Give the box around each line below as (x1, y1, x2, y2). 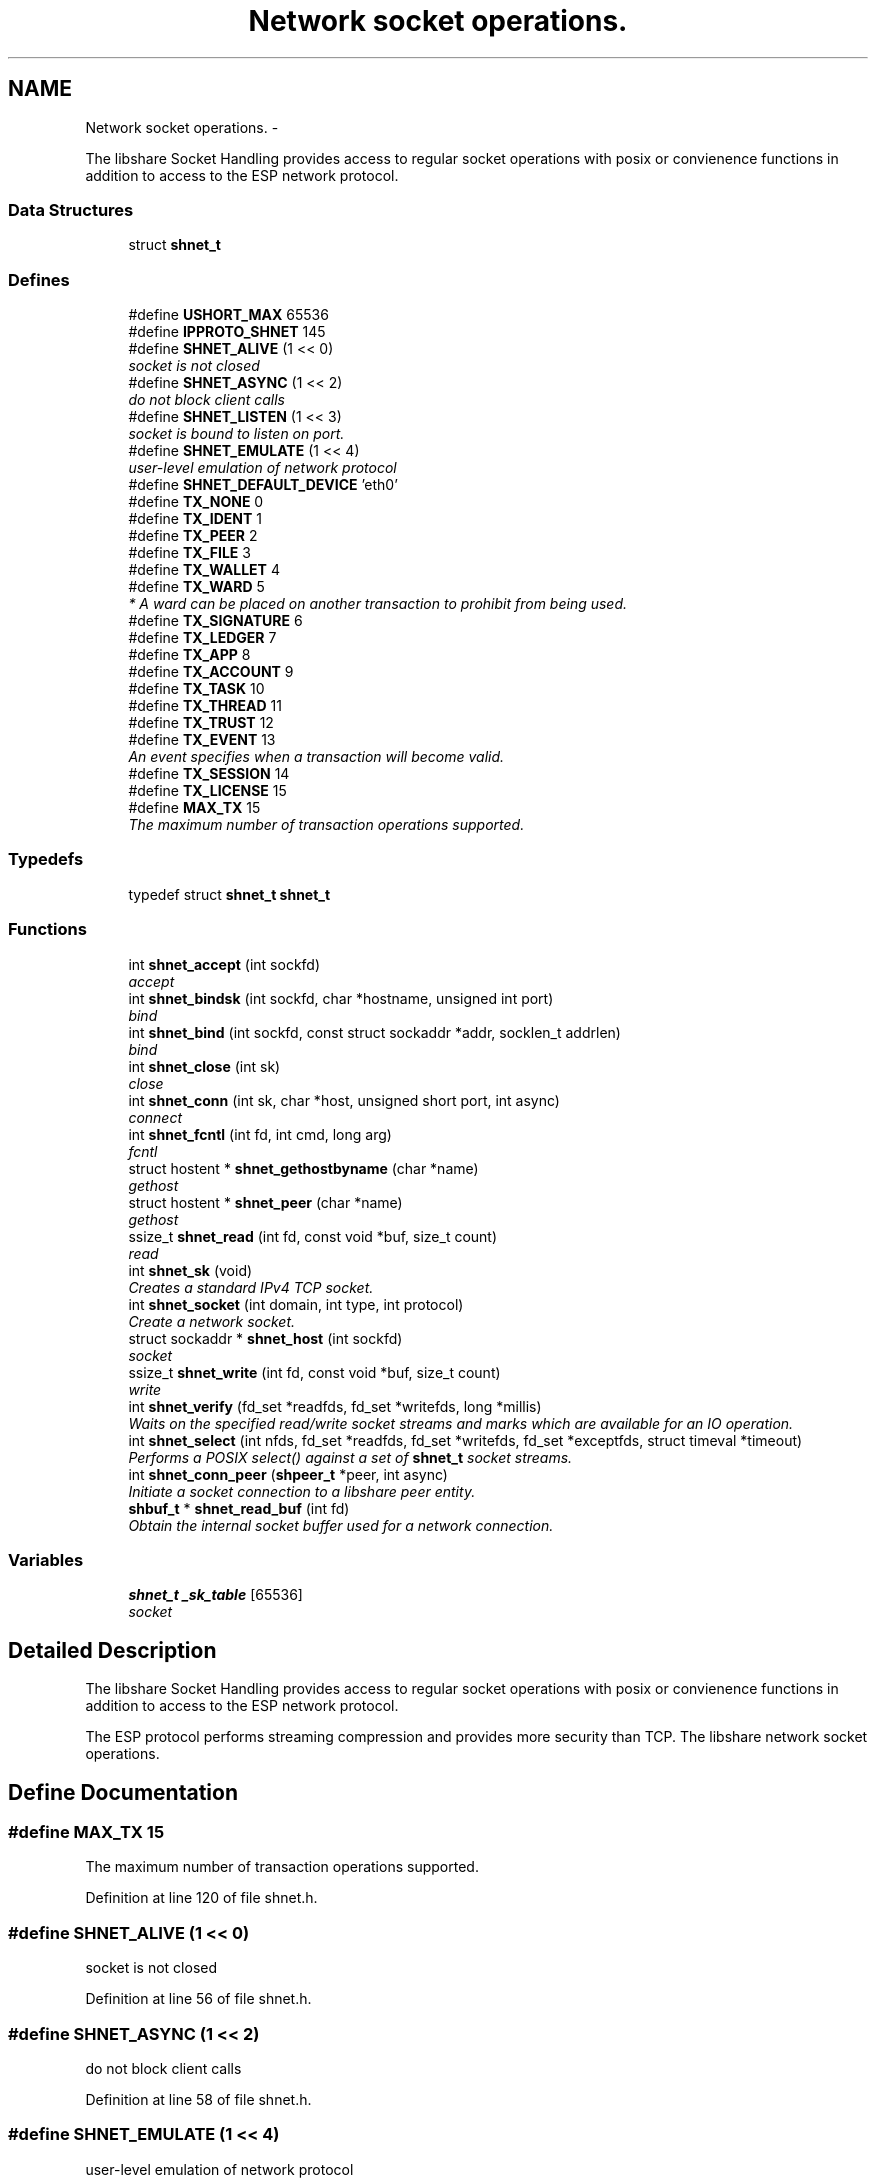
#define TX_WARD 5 (128, 578, 265, 596)
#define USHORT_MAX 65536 (128, 306, 329, 324)
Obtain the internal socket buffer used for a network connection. (128, 1516, 554, 1534)
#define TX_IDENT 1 (128, 510, 262, 528)
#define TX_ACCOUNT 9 (128, 663, 294, 681)
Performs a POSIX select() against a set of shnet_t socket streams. (128, 1448, 573, 1466)
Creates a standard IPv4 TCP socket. (128, 1278, 374, 1296)
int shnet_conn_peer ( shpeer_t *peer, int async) (128, 1465, 448, 1483)
